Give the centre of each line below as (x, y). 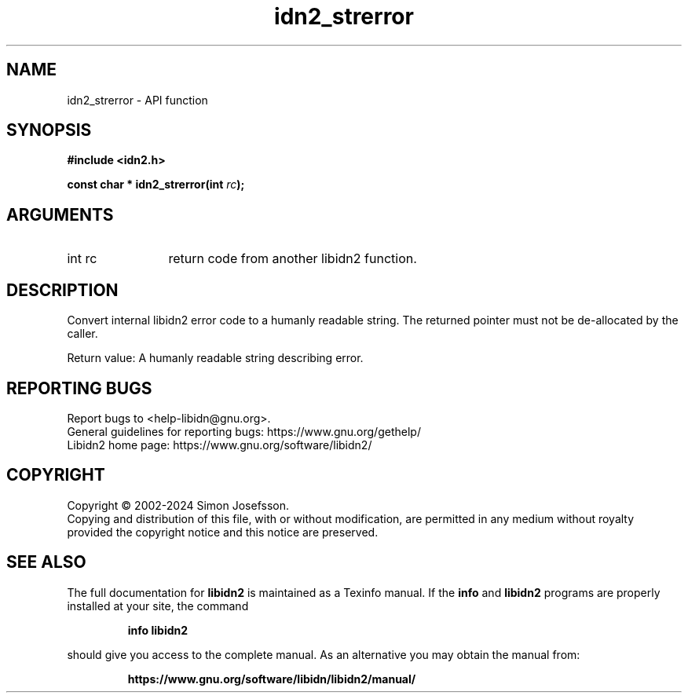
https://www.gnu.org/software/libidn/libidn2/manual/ (272, 679)
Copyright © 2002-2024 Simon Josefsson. (178, 505)
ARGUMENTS (60, 214)
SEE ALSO (46, 562)
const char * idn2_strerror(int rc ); (156, 185)
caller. (82, 334)
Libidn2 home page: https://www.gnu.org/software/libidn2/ (220, 445)
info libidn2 (158, 630)
